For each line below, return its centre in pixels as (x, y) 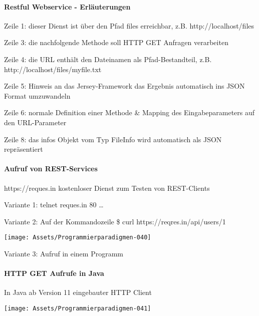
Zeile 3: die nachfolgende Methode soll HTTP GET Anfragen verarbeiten (116, 42)
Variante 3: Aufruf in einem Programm (64, 253)
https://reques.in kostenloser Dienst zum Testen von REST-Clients (107, 188)
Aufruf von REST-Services (51, 169)
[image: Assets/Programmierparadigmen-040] (78, 238)
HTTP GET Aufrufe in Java (54, 273)
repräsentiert (24, 149)
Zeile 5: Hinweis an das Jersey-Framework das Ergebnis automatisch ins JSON (124, 86)
